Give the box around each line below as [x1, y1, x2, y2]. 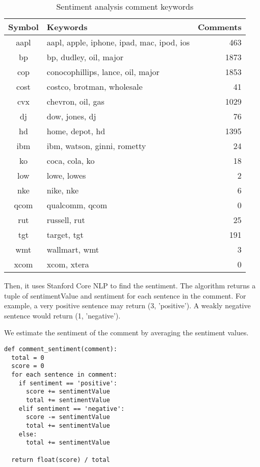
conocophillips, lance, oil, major [46, 66, 160, 78]
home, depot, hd [46, 125, 106, 137]
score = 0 [11, 362, 44, 370]
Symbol [8, 21, 39, 33]
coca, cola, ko [46, 155, 95, 166]
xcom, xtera [46, 258, 89, 270]
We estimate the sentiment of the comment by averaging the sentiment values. [4, 327, 249, 338]
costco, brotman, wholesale [46, 81, 143, 92]
